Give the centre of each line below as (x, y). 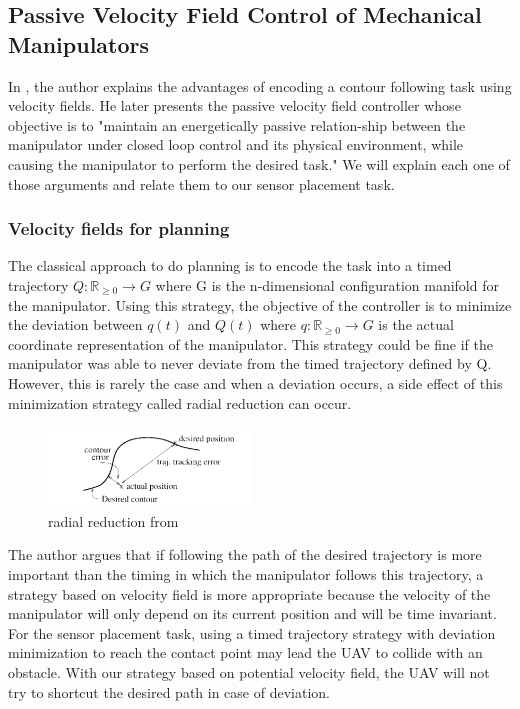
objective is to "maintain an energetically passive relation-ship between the (237, 124)
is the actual (416, 324)
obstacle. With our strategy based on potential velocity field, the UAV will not (249, 672)
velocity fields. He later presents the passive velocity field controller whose (234, 105)
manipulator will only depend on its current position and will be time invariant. (252, 613)
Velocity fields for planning (119, 228)
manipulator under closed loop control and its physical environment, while (236, 144)
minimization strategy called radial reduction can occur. (180, 402)
